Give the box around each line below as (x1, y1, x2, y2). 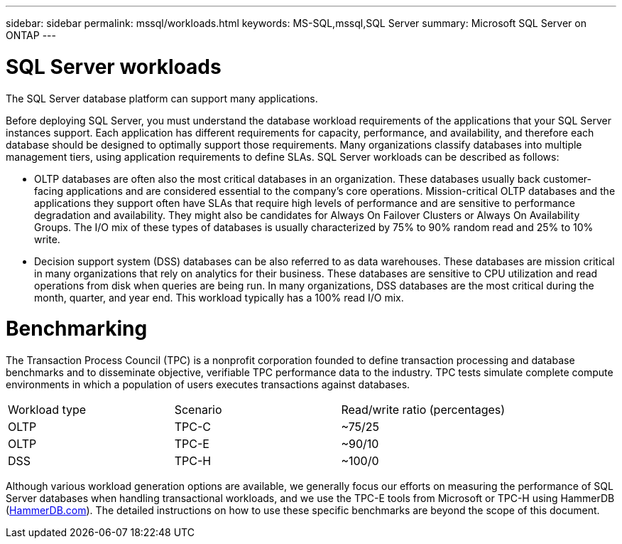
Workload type (8, 402, 87, 417)
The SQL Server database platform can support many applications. (6, 92, 318, 105)
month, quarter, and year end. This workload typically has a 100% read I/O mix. (34, 291, 404, 304)
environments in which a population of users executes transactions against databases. (6, 378, 410, 390)
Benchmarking (6, 316, 148, 341)
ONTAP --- (6, 29, 56, 41)
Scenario (174, 402, 222, 417)
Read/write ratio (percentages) (341, 402, 506, 417)
